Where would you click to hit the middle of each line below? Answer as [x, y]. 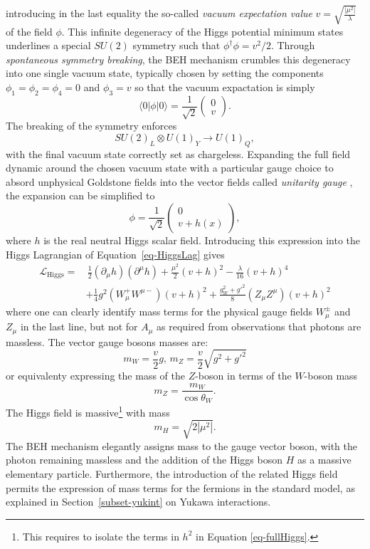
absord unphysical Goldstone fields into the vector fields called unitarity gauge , [179, 181]
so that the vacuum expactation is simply [225, 87]
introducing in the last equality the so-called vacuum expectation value [159, 13]
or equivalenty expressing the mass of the [95, 375]
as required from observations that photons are [259, 326]
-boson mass [331, 375]
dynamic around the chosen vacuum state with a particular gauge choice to [170, 168]
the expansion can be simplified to [80, 195]
